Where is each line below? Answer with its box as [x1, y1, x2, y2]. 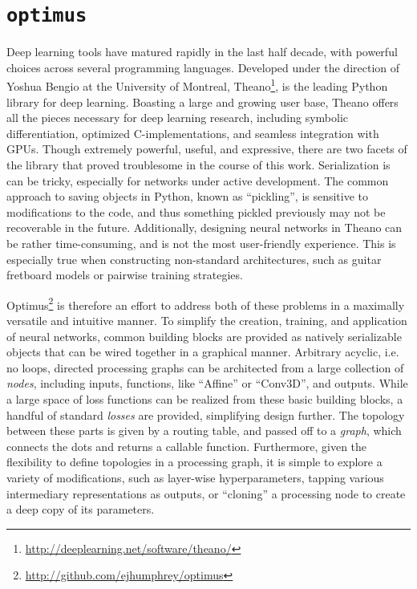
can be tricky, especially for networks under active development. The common [6, 172, 389, 189]
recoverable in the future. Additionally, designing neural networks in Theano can [6, 219, 403, 236]
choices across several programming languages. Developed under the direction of [6, 59, 400, 75]
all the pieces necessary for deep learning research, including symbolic [6, 109, 349, 126]
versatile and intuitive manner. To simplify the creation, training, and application [6, 312, 407, 329]
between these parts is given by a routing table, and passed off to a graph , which [6, 422, 402, 439]
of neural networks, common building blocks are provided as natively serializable [6, 327, 402, 344]
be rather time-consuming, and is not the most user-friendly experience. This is [6, 235, 396, 252]
